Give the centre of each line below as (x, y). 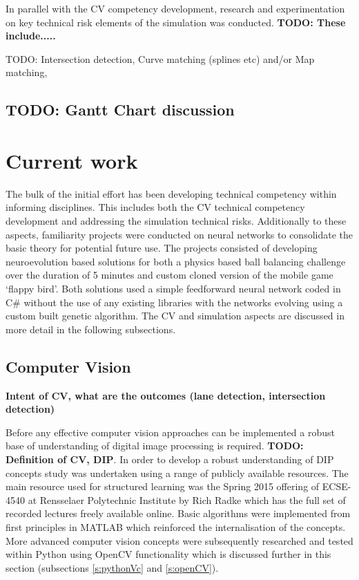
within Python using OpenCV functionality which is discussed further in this (168, 554)
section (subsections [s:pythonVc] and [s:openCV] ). (112, 567)
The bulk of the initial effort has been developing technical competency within (171, 193)
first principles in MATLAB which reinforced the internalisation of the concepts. (176, 526)
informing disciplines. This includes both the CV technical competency (155, 207)
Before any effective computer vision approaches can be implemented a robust (170, 432)
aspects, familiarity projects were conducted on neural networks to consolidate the (179, 234)
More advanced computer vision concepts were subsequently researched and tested (179, 540)
